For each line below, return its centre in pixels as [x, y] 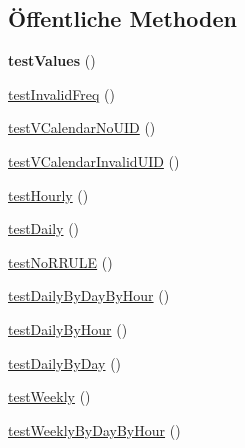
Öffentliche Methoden [122, 18]
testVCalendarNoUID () [82, 127]
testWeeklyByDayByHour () [94, 429]
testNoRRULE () [60, 261]
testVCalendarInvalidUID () [94, 160]
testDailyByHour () [68, 328]
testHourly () [48, 194]
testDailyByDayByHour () [89, 295]
